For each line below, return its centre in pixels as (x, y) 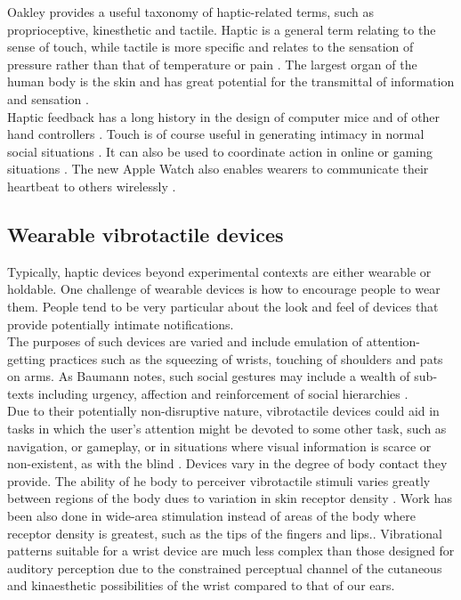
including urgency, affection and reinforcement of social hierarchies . (223, 393)
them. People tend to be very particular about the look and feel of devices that (223, 306)
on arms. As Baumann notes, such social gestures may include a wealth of (209, 376)
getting (26, 358)
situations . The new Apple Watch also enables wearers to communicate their (218, 169)
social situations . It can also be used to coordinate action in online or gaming (220, 151)
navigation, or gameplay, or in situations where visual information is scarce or (219, 446)
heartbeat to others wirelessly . (92, 186)
